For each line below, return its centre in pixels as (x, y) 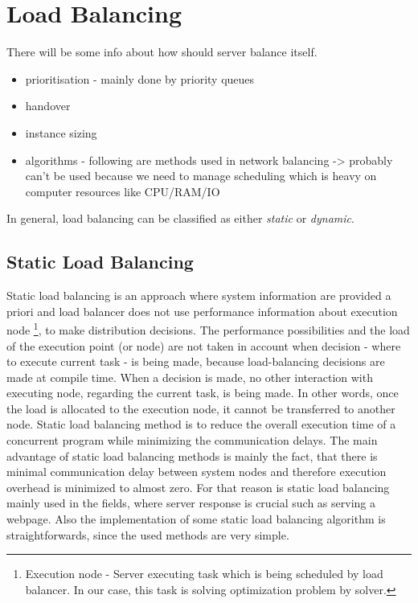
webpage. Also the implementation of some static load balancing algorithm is (196, 519)
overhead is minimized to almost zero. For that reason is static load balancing (198, 487)
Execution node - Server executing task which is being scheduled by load (204, 574)
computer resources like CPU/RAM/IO (123, 191)
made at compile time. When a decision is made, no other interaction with (190, 377)
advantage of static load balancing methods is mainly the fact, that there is (192, 455)
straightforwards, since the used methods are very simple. (148, 534)
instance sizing (61, 132)
